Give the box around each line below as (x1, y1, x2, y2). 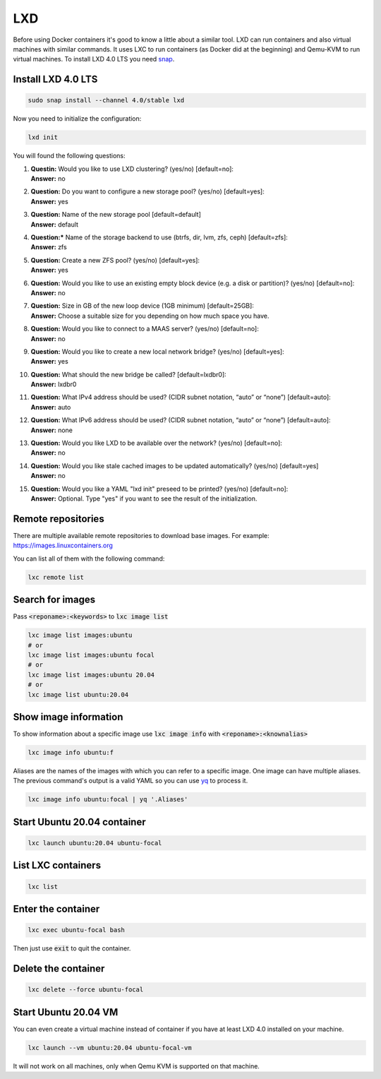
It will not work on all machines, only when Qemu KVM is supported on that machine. (13, 1061, 260, 1070)
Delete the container (13, 962, 105, 974)
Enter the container (13, 902, 100, 914)
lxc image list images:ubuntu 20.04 (28, 671, 155, 679)
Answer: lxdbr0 (30, 380, 77, 388)
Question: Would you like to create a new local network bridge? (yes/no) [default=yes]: (30, 347, 285, 356)
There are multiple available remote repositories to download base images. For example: (13, 531, 270, 539)
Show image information (13, 710, 123, 723)
